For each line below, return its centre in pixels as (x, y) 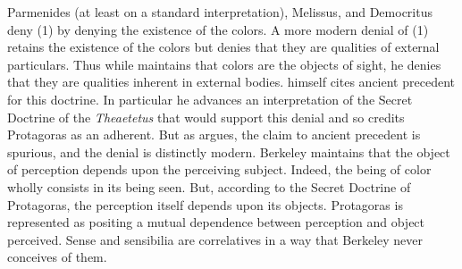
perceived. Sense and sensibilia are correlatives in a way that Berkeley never (215, 239)
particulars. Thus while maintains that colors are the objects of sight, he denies (224, 64)
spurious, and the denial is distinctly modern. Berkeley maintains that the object (229, 151)
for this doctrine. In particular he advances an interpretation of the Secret (210, 99)
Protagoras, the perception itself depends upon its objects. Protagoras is (205, 204)
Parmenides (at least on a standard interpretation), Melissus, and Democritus (220, 12)
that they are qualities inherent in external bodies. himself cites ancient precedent (231, 82)
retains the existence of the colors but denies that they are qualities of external (223, 47)
